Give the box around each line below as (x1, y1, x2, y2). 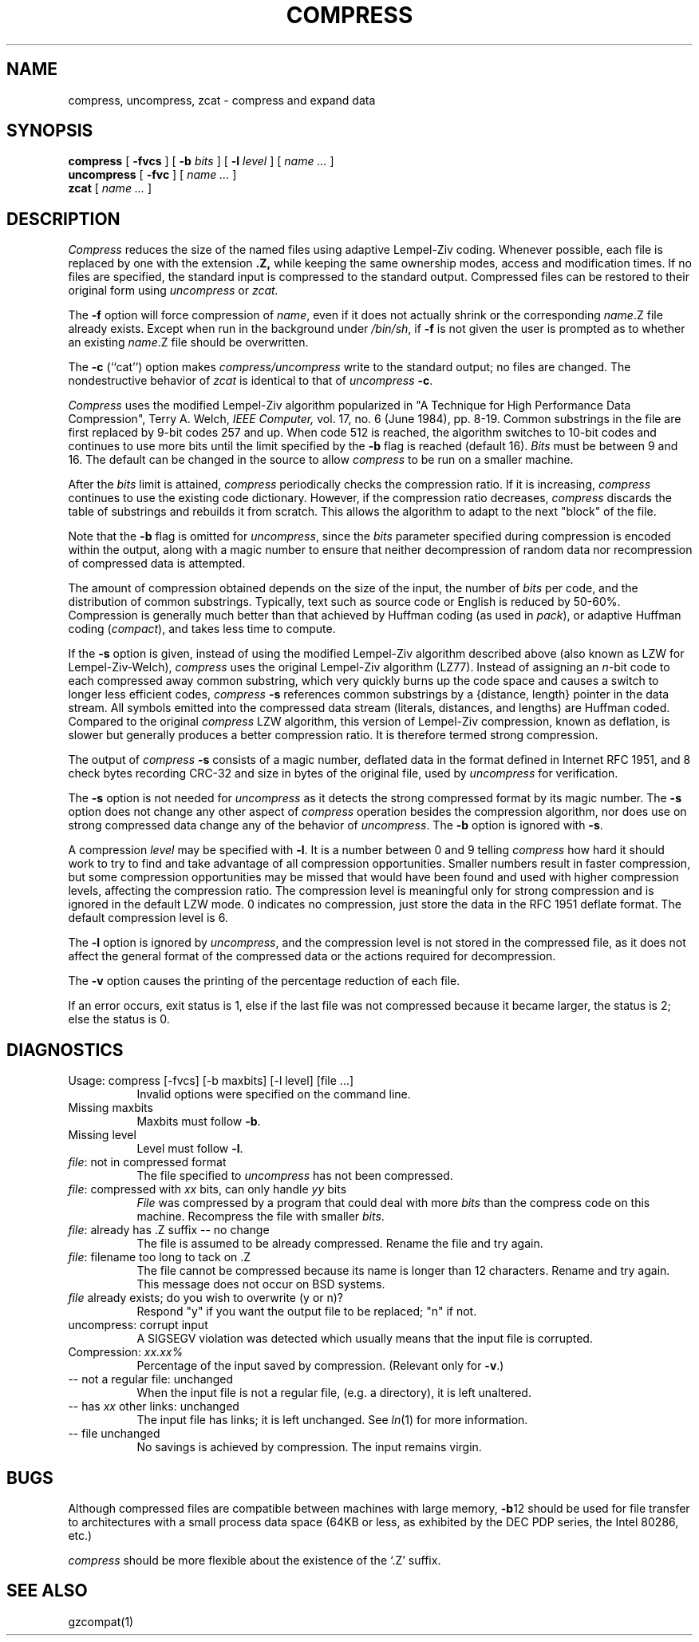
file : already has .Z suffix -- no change (68, 1223, 270, 1237)
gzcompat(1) (68, 1614, 134, 1628)
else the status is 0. (68, 1012, 170, 1027)
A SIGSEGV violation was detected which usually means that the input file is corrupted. (136, 1331, 593, 1346)
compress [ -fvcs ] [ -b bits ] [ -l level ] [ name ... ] (68, 154, 334, 168)
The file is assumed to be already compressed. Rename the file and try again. (136, 1236, 543, 1251)
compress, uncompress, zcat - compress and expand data (68, 93, 376, 107)
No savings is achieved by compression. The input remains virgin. (136, 1440, 482, 1454)
